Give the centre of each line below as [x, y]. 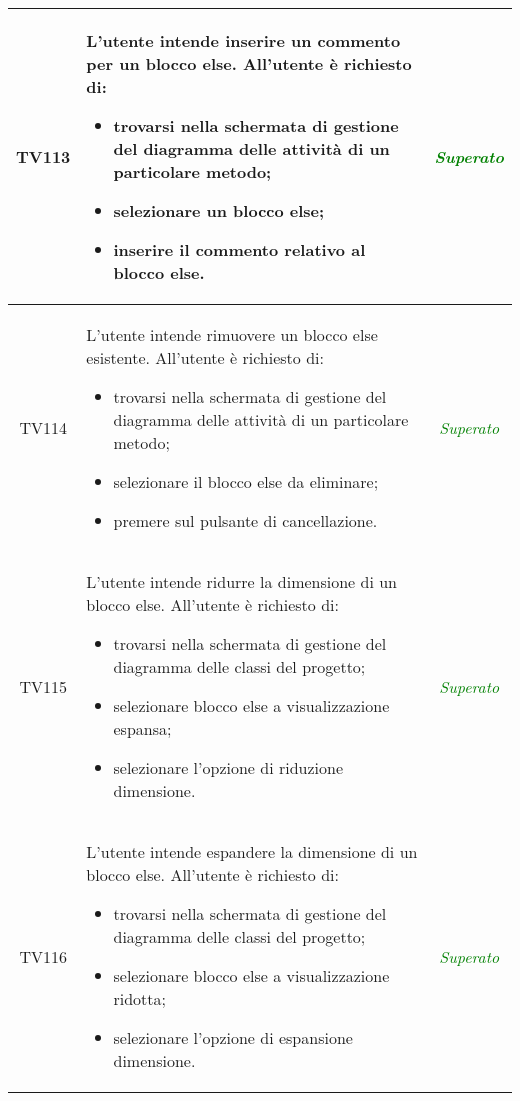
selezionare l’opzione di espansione [233, 1037]
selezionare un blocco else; [219, 210]
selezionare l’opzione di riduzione [228, 767]
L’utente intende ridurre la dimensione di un [242, 581]
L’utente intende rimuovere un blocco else [232, 334]
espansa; [142, 728]
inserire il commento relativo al [239, 249]
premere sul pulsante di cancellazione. [245, 520]
